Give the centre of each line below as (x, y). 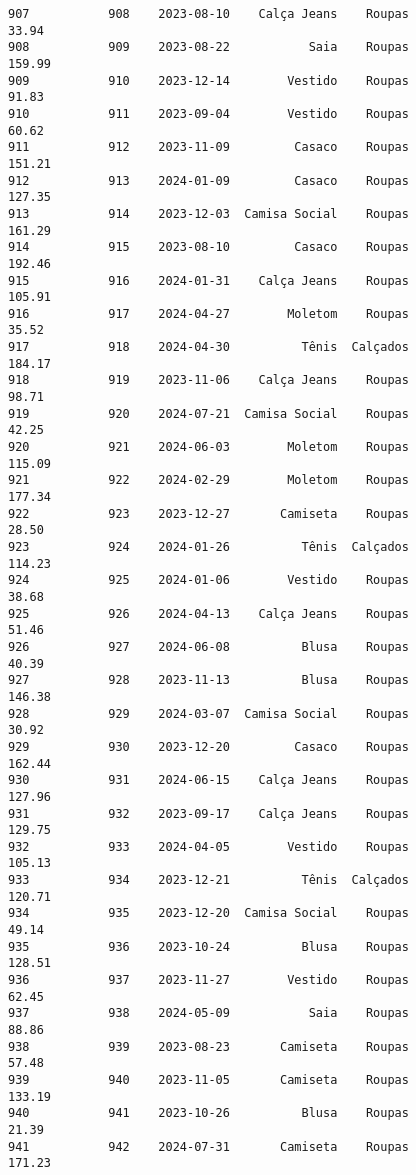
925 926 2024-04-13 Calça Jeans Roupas (208, 613)
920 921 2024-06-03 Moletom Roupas (208, 447)
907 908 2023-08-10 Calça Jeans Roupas (208, 14)
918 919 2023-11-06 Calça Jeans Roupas (208, 380)
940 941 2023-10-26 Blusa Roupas (208, 1113)
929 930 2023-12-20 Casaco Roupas (208, 746)
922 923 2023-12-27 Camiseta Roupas (208, 513)
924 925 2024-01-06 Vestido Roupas (208, 580)
